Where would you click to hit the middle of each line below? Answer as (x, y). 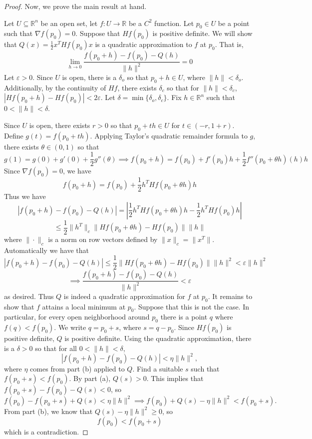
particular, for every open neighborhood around (77, 317)
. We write (70, 327)
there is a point (184, 317)
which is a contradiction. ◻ (46, 431)
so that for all (56, 348)
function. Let (174, 23)
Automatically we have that (46, 250)
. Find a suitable (158, 368)
